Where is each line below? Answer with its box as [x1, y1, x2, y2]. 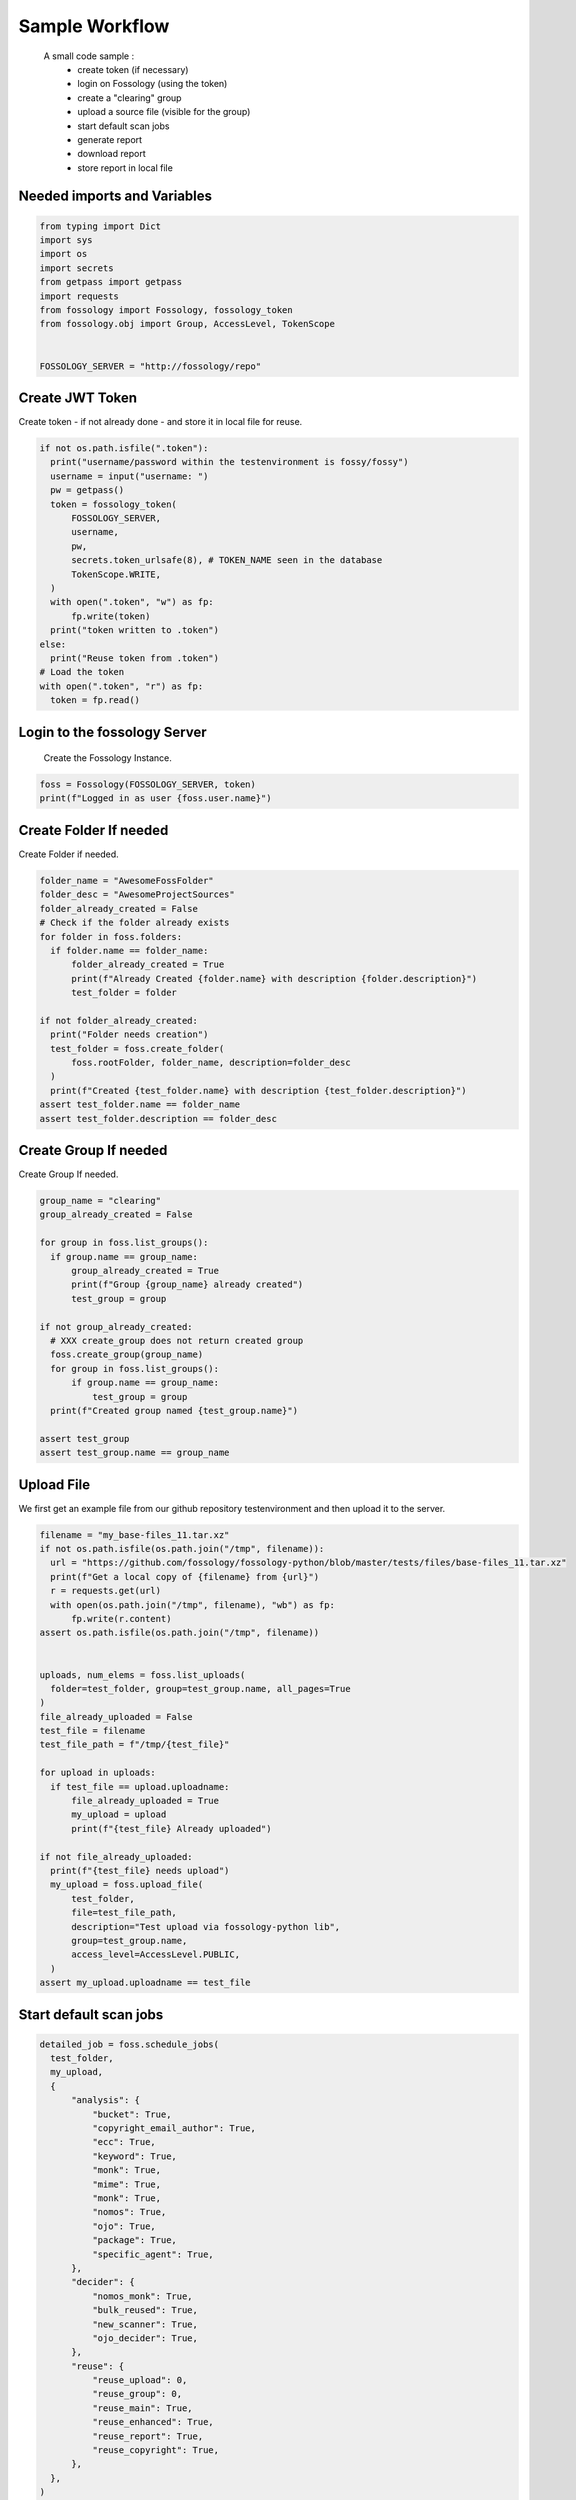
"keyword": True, [91, 2150, 177, 2162]
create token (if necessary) [77, 63, 189, 75]
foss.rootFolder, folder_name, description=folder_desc [71, 1057, 351, 1069]
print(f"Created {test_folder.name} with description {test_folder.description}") [50, 1085, 467, 1096]
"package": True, [91, 2235, 177, 2246]
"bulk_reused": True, [91, 2305, 199, 2316]
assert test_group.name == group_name [39, 1447, 230, 1459]
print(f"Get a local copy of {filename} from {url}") [50, 1571, 320, 1582]
